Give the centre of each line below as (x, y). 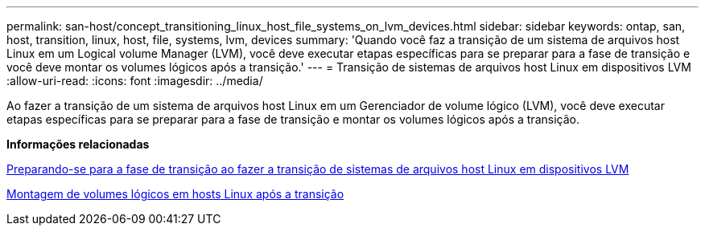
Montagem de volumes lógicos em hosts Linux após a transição (175, 194)
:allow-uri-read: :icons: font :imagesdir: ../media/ (135, 81)
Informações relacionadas (78, 144)
